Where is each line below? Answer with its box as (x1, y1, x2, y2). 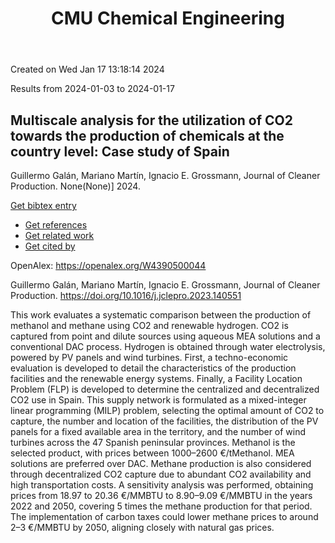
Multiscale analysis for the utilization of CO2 (10, 112, 294, 129)
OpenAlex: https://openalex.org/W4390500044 (10, 260, 207, 271)
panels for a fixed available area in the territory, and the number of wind (10, 426, 307, 437)
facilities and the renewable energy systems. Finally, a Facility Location (10, 373, 303, 384)
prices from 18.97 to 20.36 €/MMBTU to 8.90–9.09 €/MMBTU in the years (10, 490, 313, 501)
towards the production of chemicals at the (10, 127, 285, 144)
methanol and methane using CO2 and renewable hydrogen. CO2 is (10, 320, 289, 331)
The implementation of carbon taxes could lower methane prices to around (10, 511, 319, 522)
